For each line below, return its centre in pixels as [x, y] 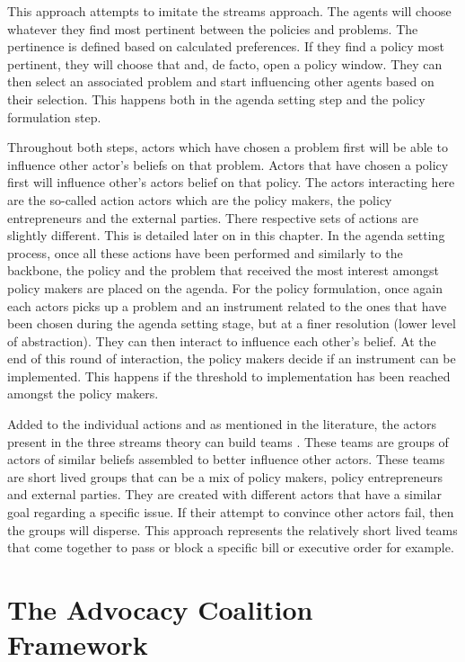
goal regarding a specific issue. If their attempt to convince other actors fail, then [231, 512]
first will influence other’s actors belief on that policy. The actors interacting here [231, 182]
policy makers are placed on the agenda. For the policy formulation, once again [225, 287]
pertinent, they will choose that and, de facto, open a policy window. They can [225, 63]
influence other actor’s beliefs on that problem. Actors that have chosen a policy [228, 164]
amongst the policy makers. [83, 394]
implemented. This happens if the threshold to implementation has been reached [229, 376]
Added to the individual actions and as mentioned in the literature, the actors [222, 424]
